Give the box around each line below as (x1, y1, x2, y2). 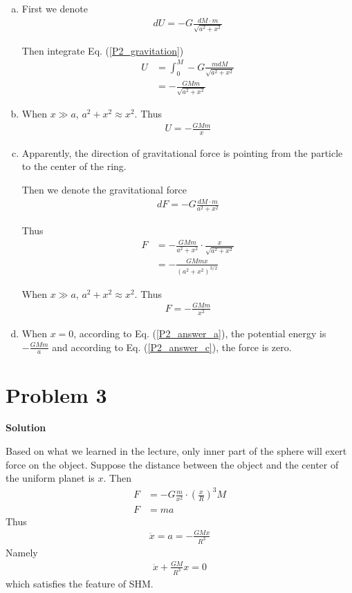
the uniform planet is (6, 471, 95, 485)
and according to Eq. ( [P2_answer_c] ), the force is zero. (52, 339, 292, 354)
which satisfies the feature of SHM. (6, 576, 154, 590)
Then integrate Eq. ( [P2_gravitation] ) (21, 43, 184, 57)
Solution (6, 420, 46, 435)
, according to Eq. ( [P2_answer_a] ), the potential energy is (73, 326, 326, 340)
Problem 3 (6, 380, 107, 408)
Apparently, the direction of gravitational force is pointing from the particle (21, 145, 343, 160)
